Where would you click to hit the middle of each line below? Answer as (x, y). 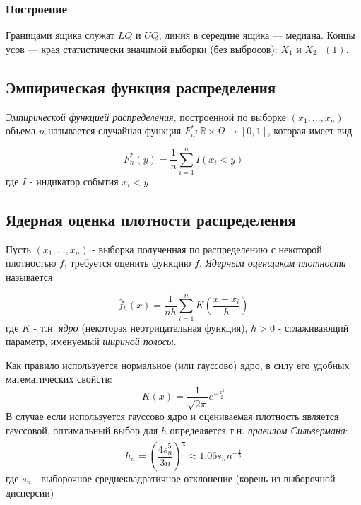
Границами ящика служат (60, 35)
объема (21, 130)
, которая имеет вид (310, 130)
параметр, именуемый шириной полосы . (91, 341)
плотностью (31, 263)
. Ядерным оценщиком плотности (273, 263)
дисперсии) (30, 492)
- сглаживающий (313, 327)
